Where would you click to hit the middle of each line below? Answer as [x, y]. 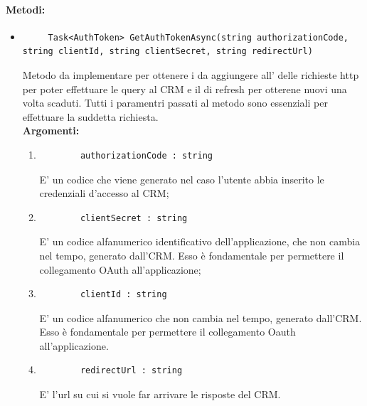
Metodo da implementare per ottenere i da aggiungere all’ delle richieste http [191, 74]
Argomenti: [51, 130]
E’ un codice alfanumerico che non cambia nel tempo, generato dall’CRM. [201, 317]
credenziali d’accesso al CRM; [104, 193]
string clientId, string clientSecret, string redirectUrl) [167, 52]
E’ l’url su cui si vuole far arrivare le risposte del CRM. [160, 394]
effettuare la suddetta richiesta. [90, 116]
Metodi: [26, 9]
